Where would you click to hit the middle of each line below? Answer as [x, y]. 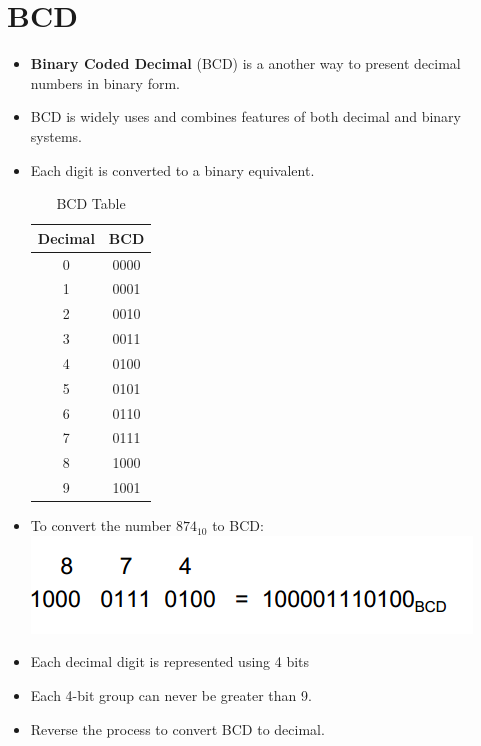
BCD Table [91, 203]
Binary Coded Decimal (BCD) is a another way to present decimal [245, 63]
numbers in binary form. [105, 82]
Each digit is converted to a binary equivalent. [172, 169]
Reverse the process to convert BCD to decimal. [177, 728]
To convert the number [101, 525]
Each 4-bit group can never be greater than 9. [171, 695]
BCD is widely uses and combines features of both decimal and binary [245, 116]
